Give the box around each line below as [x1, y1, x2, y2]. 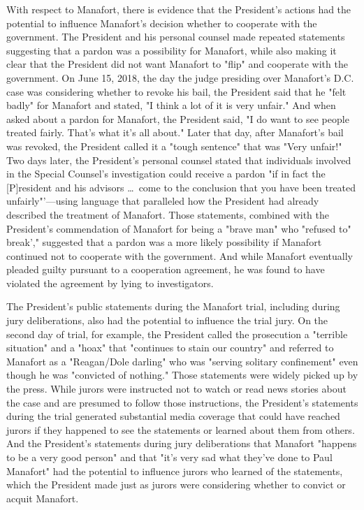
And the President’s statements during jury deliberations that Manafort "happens [6, 436, 357, 451]
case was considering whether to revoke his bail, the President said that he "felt [6, 84, 347, 99]
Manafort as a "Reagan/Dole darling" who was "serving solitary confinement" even [6, 354, 358, 368]
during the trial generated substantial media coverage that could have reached [6, 409, 340, 423]
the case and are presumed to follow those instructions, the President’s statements [6, 395, 358, 409]
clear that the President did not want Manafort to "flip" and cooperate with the [6, 57, 348, 71]
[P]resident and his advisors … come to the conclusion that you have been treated [6, 180, 356, 194]
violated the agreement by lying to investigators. [6, 275, 214, 290]
